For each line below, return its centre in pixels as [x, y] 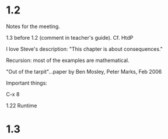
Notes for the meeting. [33, 26]
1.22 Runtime [22, 105]
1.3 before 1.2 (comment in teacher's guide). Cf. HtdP [70, 37]
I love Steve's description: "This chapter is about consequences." [85, 49]
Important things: [27, 83]
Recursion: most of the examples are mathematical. [68, 60]
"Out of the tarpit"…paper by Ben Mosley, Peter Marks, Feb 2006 [84, 71]
